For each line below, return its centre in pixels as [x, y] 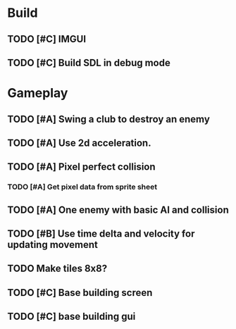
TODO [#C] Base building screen [80, 293]
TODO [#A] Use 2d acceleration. [79, 143]
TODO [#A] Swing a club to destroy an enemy [108, 119]
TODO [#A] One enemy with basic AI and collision [118, 210]
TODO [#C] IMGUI [47, 39]
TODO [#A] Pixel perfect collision [82, 167]
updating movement [53, 245]
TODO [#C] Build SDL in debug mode [89, 62]
